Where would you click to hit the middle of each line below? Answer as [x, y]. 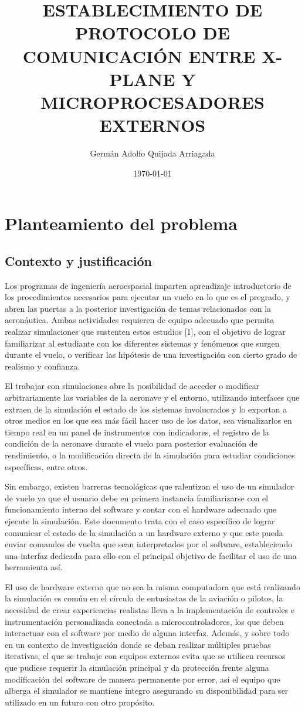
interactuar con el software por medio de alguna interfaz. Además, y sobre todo [147, 633]
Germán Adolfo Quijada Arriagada [152, 153]
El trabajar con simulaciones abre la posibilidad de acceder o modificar [132, 386]
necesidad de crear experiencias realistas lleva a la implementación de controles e [150, 610]
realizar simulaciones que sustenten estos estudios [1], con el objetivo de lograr [145, 332]
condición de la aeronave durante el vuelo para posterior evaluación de [131, 443]
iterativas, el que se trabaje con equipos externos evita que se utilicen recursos [145, 656]
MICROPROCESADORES [152, 102]
